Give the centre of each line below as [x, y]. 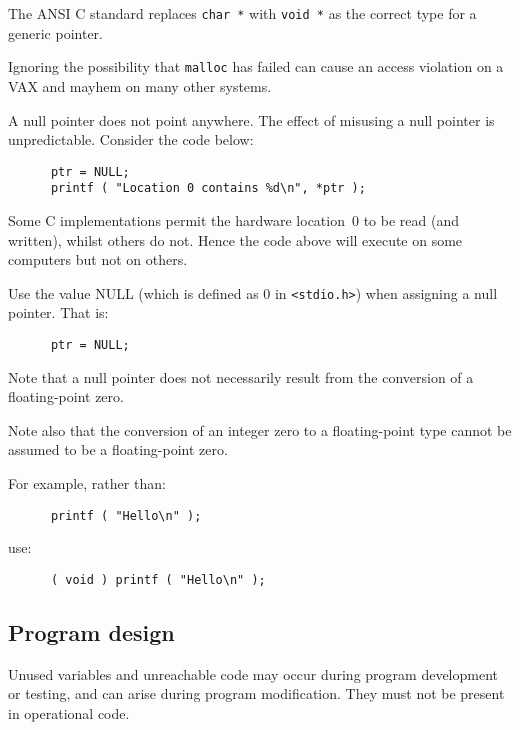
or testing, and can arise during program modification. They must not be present [256, 693]
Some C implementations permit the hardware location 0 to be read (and [233, 220]
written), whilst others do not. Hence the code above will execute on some [235, 239]
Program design [91, 631]
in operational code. [69, 712]
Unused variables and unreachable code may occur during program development [253, 673]
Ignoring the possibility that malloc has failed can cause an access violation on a [256, 66]
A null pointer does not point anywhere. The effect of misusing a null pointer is [251, 119]
